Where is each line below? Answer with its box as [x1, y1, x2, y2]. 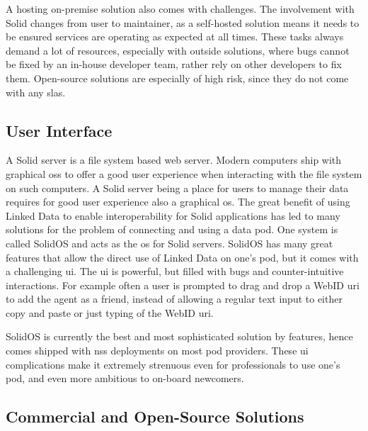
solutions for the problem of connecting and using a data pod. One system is [6, 222, 338, 237]
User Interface [6, 119, 113, 141]
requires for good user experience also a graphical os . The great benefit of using [6, 194, 350, 209]
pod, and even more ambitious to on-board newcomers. [6, 371, 244, 386]
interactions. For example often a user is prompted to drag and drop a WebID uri [6, 277, 360, 292]
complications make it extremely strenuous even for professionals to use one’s [6, 357, 340, 371]
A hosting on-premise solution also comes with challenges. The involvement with [6, 1, 355, 16]
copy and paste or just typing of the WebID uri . [6, 305, 214, 320]
